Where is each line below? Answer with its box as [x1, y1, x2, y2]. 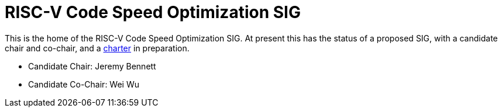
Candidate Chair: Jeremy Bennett [28, 61, 156, 71]
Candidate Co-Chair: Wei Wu [28, 79, 140, 89]
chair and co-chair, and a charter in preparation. [5, 43, 190, 53]
